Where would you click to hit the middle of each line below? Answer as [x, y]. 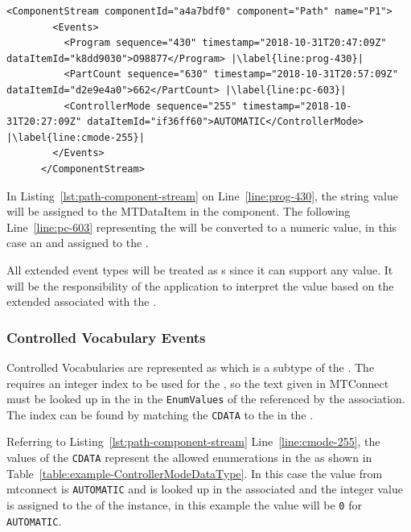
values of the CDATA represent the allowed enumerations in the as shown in [189, 457]
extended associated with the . [82, 301]
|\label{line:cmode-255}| [76, 137]
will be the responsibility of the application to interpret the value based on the [200, 285]
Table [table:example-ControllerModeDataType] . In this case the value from [195, 473]
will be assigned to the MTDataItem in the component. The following [179, 211]
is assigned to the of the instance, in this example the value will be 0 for [184, 504]
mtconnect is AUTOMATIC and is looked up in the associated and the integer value [205, 489]
